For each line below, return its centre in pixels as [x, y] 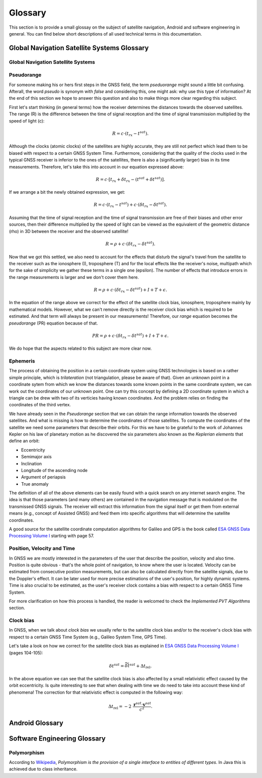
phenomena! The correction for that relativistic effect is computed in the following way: [96, 692]
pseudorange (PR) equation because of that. [53, 323]
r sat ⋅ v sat [142, 704]
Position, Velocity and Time [42, 548]
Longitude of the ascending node [54, 470]
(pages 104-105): [26, 652]
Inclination [32, 463]
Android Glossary [36, 723]
